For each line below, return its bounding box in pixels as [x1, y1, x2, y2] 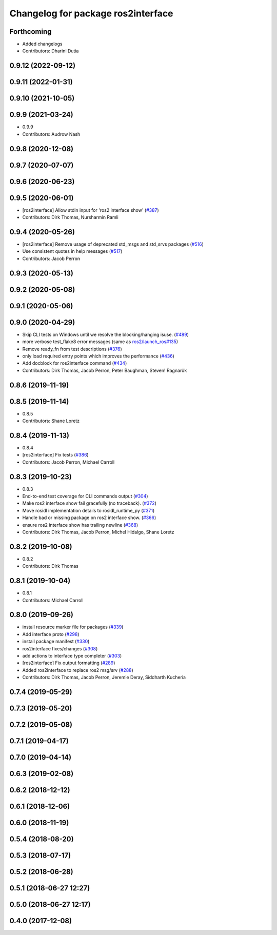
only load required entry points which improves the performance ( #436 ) [22, 353, 174, 359]
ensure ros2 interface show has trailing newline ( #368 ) [22, 522, 138, 528]
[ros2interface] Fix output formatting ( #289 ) [22, 660, 115, 666]
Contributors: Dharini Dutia [22, 48, 79, 54]
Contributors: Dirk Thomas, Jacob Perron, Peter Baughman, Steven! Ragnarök [22, 367, 187, 373]
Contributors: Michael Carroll [22, 597, 84, 603]
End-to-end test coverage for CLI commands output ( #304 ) [22, 493, 148, 500]
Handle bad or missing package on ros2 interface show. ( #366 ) [22, 514, 156, 521]
